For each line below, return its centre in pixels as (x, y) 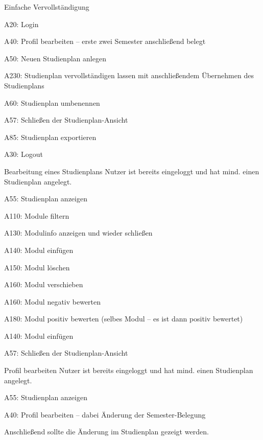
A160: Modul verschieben (44, 284)
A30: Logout (24, 154)
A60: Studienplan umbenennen (52, 102)
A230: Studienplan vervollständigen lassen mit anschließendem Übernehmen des (129, 75)
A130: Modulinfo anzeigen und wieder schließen (78, 233)
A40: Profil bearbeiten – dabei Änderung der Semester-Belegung (105, 414)
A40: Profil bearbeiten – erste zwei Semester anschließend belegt (105, 41)
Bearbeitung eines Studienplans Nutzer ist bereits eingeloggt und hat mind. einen (132, 171)
